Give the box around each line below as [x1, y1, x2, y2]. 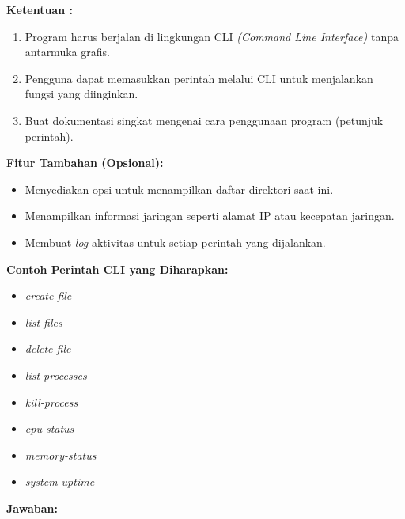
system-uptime [25, 473, 95, 490]
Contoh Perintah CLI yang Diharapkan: [6, 260, 229, 277]
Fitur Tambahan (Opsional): [6, 154, 164, 171]
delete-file [25, 340, 71, 357]
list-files [25, 313, 62, 330]
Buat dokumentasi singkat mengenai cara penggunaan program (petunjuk [25, 112, 384, 128]
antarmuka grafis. [25, 44, 110, 60]
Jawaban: [6, 499, 58, 516]
